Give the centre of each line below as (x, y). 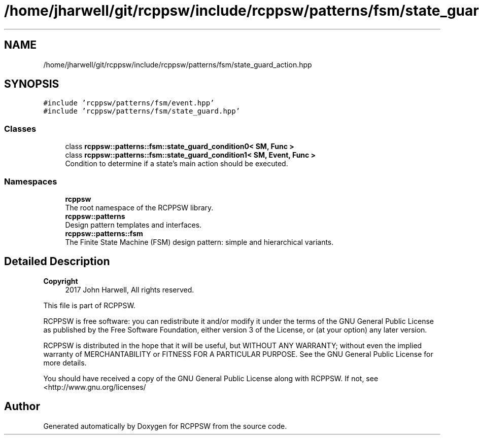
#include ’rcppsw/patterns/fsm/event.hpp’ (129, 103)
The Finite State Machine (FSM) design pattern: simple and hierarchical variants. (199, 242)
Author (22, 407)
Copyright (61, 281)
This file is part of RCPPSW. (89, 305)
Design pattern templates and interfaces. (133, 225)
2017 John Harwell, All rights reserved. (130, 289)
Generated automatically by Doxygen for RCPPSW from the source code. (165, 426)
